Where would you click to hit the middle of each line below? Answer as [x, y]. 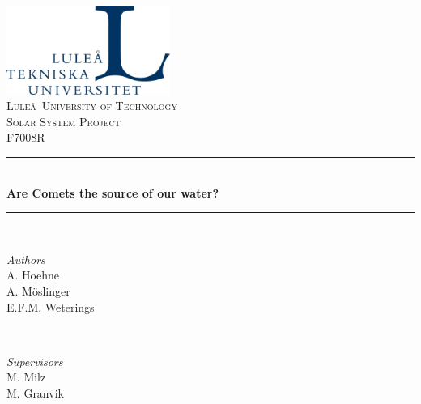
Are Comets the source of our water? [113, 192]
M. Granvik [35, 392]
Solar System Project [64, 121]
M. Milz [26, 377]
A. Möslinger [38, 291]
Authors [26, 259]
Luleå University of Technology [92, 106]
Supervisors [35, 361]
